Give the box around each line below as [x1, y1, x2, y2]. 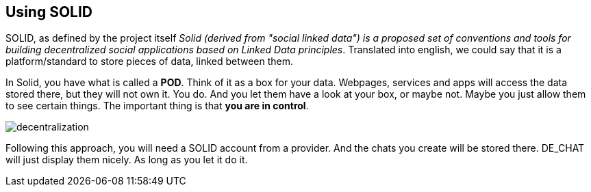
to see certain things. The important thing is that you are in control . [5, 100, 309, 112]
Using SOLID [5, 3, 93, 20]
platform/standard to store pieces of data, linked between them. [5, 55, 294, 68]
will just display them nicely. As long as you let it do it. [5, 154, 248, 166]
